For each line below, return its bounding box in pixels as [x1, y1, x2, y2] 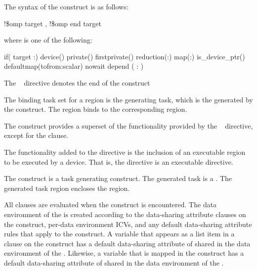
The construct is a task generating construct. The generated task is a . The [4, 173, 232, 183]
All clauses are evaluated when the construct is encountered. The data [4, 199, 217, 210]
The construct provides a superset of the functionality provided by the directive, [4, 120, 253, 131]
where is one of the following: [4, 35, 92, 45]
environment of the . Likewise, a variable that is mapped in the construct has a [4, 248, 244, 258]
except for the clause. [4, 130, 68, 140]
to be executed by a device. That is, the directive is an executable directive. [4, 156, 233, 167]
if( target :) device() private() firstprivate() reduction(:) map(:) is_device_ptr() [4, 51, 245, 61]
